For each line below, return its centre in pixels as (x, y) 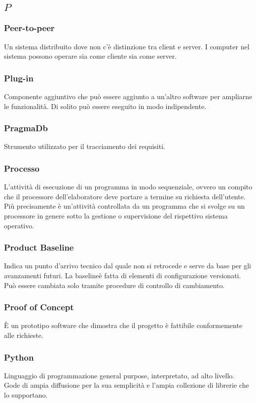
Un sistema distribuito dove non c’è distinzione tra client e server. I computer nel (127, 46)
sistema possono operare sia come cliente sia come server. (91, 56)
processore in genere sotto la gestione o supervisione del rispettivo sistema (116, 216)
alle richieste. (24, 335)
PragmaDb (26, 128)
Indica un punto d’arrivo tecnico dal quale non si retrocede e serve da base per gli (128, 266)
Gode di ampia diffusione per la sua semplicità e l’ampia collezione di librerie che (127, 385)
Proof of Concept (39, 307)
